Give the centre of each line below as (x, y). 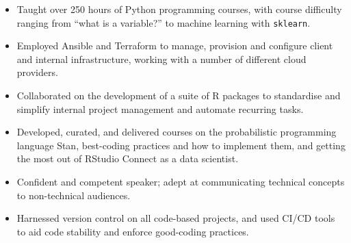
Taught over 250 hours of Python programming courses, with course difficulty (179, 9)
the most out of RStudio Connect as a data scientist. (128, 158)
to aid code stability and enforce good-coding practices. (133, 231)
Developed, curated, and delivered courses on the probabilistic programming (177, 132)
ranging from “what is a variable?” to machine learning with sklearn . (164, 22)
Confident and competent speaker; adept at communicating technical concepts (181, 181)
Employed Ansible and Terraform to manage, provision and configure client (175, 46)
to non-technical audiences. (74, 195)
